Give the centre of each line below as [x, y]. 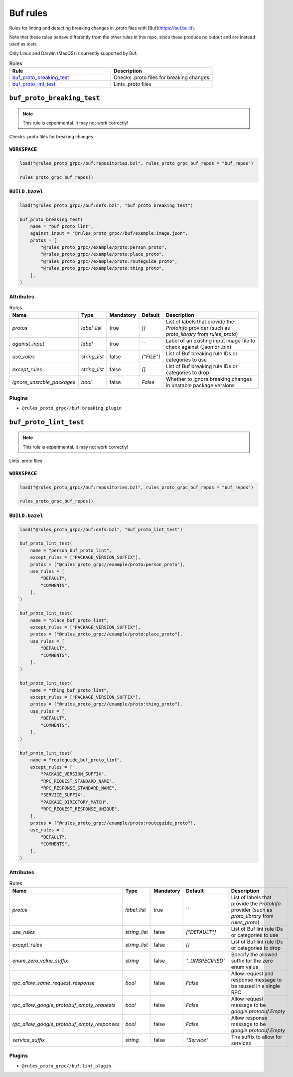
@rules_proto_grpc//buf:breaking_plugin [72, 408]
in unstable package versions [200, 386]
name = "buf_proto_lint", [62, 226]
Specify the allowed [254, 955]
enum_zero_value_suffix [40, 961]
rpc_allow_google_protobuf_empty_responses [66, 1024]
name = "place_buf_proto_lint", [70, 620]
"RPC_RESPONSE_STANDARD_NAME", [79, 788]
